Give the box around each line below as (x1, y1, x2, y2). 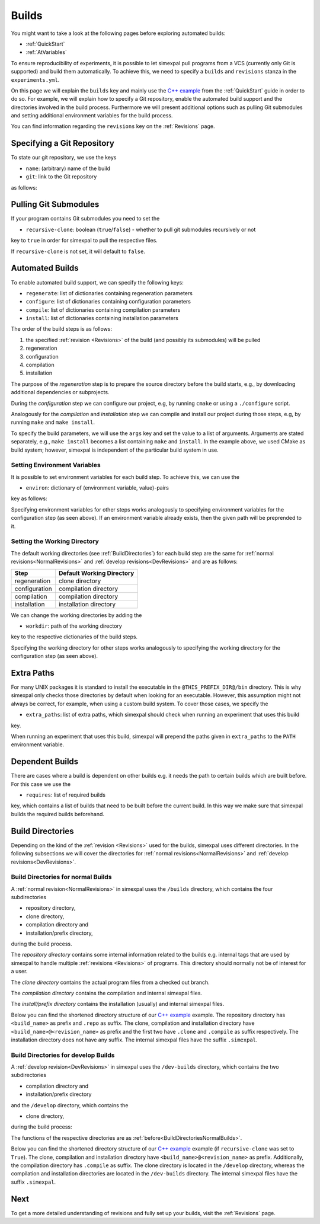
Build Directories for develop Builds (11, 1051, 115, 1059)
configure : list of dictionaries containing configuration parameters (25, 298, 191, 305)
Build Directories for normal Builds (11, 873, 112, 881)
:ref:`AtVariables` (25, 49, 68, 56)
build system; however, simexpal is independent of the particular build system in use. (11, 446, 219, 453)
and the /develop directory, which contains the (11, 1101, 129, 1108)
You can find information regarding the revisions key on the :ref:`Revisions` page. (11, 123, 215, 130)
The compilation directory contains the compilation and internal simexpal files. (11, 989, 203, 996)
